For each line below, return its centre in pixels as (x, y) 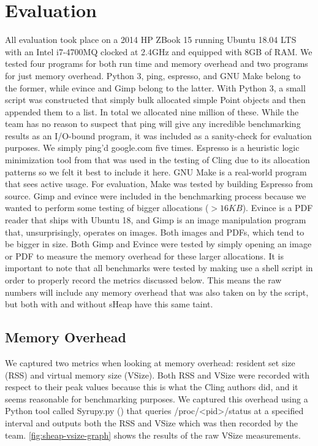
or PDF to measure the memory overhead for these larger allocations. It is (144, 256)
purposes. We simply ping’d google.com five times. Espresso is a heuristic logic (152, 148)
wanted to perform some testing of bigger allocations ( (107, 208)
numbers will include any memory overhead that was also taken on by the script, (157, 292)
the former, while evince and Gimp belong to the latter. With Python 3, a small (155, 87)
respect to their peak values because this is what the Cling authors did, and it (152, 387)
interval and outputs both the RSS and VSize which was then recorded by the (152, 422)
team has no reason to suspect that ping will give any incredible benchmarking (153, 124)
